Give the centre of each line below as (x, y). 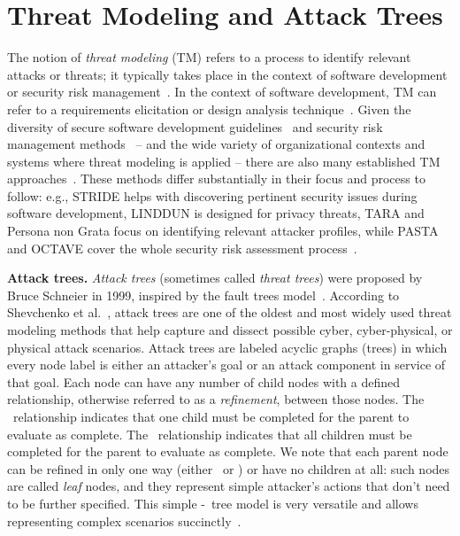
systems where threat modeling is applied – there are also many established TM (224, 161)
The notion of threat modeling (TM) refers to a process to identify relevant (209, 57)
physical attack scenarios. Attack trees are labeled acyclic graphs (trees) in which (227, 347)
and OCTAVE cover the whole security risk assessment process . (182, 248)
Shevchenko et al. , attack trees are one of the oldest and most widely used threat (230, 312)
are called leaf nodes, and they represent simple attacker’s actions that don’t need (229, 486)
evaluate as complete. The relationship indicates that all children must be (210, 434)
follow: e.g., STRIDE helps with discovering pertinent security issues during (212, 195)
